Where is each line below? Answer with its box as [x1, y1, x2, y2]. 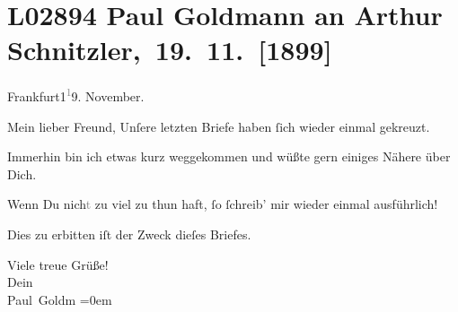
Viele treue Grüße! [7, 255, 109, 273]
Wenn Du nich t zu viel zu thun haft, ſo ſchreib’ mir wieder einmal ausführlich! [7, 195, 438, 213]
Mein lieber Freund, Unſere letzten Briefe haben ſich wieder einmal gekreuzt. [7, 117, 430, 135]
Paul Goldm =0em [7, 290, 112, 308]
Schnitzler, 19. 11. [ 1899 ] [7, 31, 332, 68]
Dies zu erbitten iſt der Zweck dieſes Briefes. [7, 224, 251, 243]
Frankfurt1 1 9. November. [7, 84, 145, 105]
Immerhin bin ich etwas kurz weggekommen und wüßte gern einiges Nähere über [7, 147, 451, 166]
